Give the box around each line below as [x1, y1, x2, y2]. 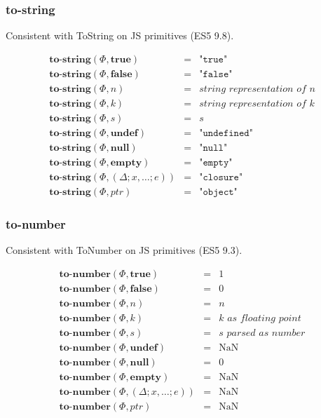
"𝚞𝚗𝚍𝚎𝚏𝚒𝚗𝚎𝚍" [199, 128, 253, 138]
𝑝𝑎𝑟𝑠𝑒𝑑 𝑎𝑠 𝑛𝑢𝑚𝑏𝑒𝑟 [226, 328, 306, 339]
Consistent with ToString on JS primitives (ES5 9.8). [6, 28, 234, 43]
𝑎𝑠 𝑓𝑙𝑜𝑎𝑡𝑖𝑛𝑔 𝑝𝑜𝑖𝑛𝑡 [227, 313, 301, 324]
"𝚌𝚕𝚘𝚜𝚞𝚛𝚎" [199, 173, 243, 183]
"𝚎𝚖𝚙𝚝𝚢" [199, 158, 233, 168]
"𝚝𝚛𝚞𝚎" [199, 54, 228, 65]
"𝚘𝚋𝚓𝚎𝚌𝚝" [199, 187, 238, 198]
